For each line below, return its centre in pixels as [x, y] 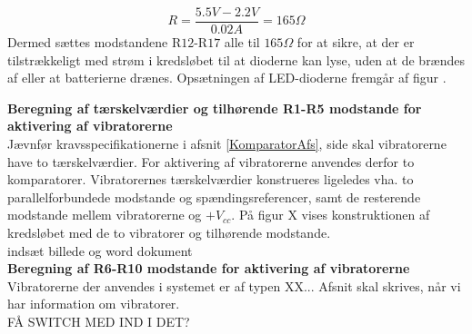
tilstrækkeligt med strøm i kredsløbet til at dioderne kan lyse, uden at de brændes [236, 59]
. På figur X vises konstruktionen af [331, 215]
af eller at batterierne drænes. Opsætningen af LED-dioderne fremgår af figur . [227, 78]
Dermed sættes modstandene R [95, 42]
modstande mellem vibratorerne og [105, 215]
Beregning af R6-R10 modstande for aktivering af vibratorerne [209, 268]
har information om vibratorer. [94, 304]
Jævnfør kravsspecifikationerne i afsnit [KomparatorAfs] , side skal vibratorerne [227, 144]
